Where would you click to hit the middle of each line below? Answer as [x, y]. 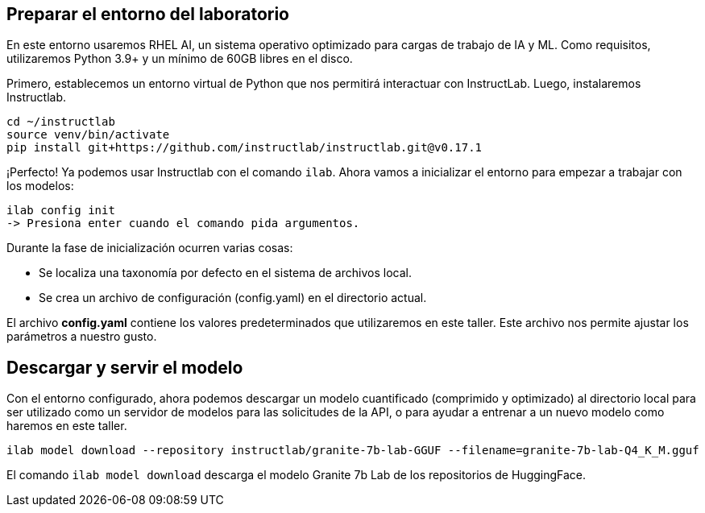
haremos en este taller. [67, 426]
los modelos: [40, 186]
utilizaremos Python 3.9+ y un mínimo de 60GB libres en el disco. [180, 59]
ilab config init [61, 211]
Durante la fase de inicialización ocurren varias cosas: [150, 248]
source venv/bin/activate [88, 135]
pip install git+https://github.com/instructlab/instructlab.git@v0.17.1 [245, 148]
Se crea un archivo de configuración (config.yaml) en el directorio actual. [233, 298]
